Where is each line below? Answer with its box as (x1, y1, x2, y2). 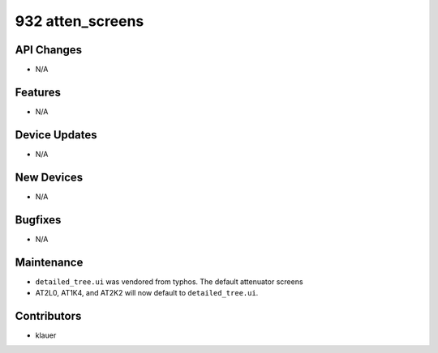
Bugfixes (15, 213, 62, 227)
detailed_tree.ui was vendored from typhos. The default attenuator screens (35, 276, 303, 287)
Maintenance (15, 255, 84, 269)
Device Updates (15, 128, 97, 142)
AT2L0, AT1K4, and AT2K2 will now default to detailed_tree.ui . (35, 287, 259, 297)
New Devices (15, 170, 84, 184)
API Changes (15, 43, 83, 57)
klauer (35, 330, 57, 340)
